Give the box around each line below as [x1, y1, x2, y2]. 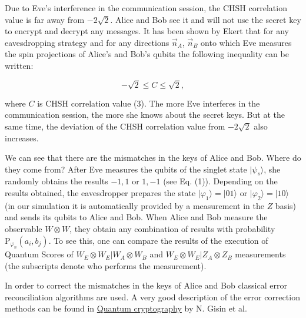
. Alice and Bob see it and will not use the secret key [110, 13, 301, 25]
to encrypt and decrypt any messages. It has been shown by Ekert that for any [5, 25, 289, 37]
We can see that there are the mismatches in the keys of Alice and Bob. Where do [5, 151, 301, 164]
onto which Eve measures [201, 36, 292, 48]
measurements [235, 248, 286, 260]
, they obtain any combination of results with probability [69, 223, 275, 235]
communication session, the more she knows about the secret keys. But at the [5, 108, 285, 121]
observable [5, 223, 42, 235]
